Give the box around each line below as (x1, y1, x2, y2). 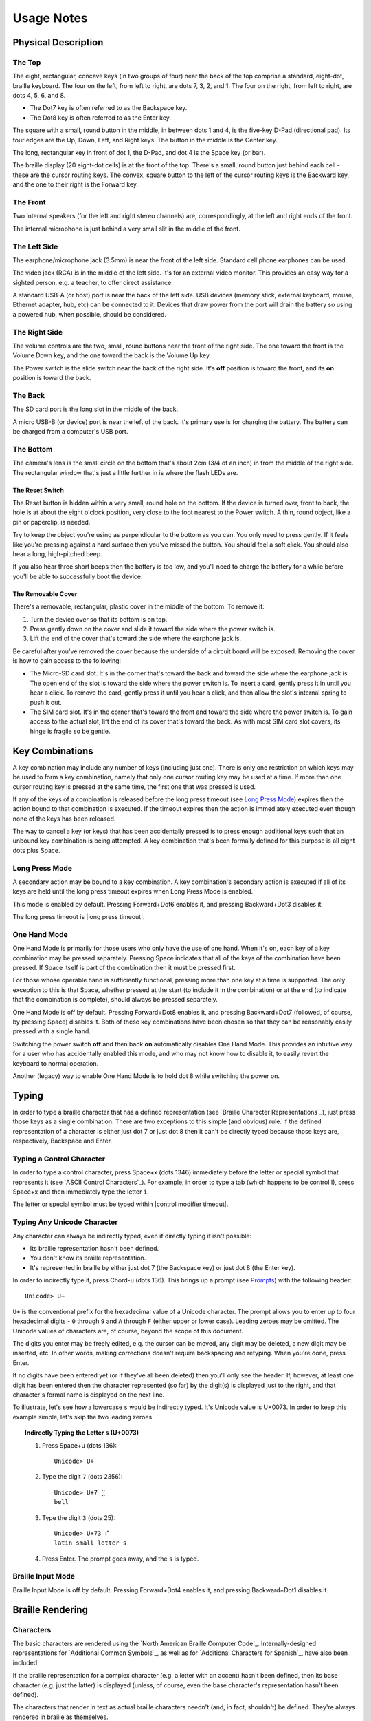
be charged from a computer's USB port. (12, 427, 128, 436)
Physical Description (12, 36, 104, 48)
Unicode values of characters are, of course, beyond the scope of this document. (12, 1327, 244, 1335)
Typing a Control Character (12, 1154, 106, 1163)
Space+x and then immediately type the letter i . (12, 1187, 149, 1196)
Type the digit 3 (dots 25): (42, 1513, 116, 1521)
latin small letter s (54, 1539, 127, 1547)
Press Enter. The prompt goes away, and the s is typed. (42, 1554, 199, 1563)
